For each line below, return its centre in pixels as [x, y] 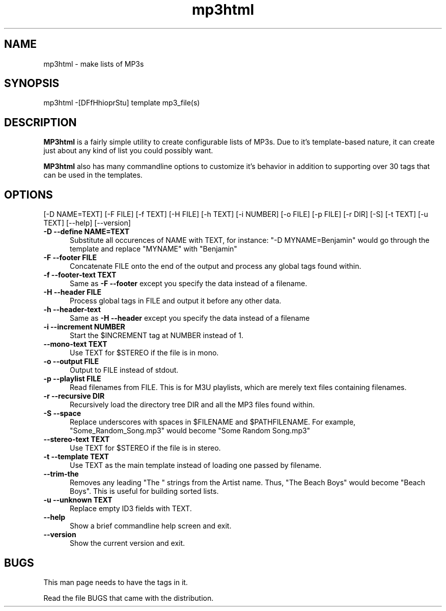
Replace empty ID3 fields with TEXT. [131, 509]
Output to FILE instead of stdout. [124, 370]
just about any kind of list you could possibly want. [128, 151]
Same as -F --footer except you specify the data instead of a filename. [189, 284]
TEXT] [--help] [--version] [87, 223]
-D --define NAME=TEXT [86, 232]
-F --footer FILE [70, 258]
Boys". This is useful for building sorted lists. [144, 491]
